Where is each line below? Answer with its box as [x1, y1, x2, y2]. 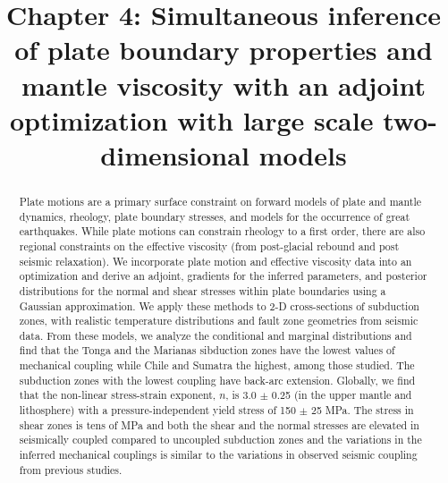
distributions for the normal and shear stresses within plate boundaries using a [19, 283, 386, 298]
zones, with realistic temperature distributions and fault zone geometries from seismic [19, 313, 418, 328]
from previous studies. [19, 462, 123, 477]
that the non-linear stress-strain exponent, [19, 387, 216, 402]
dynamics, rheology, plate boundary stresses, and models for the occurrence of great [19, 208, 410, 224]
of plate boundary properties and [14, 31, 433, 68]
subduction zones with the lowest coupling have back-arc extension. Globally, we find [19, 372, 416, 387]
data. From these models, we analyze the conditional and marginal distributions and [19, 327, 412, 343]
